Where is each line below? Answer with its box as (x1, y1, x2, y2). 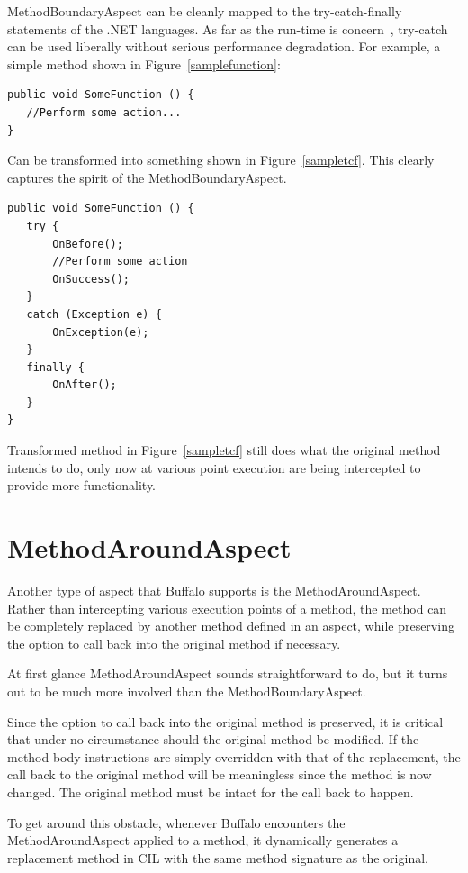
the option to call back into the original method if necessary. (7, 633, 341, 652)
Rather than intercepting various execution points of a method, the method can (7, 598, 447, 617)
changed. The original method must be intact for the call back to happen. (7, 782, 414, 801)
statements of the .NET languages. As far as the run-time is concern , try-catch (7, 19, 448, 38)
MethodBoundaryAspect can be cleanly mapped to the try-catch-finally (7, 2, 402, 20)
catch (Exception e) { (26, 307, 162, 321)
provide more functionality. (7, 476, 157, 495)
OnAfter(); (52, 378, 117, 392)
